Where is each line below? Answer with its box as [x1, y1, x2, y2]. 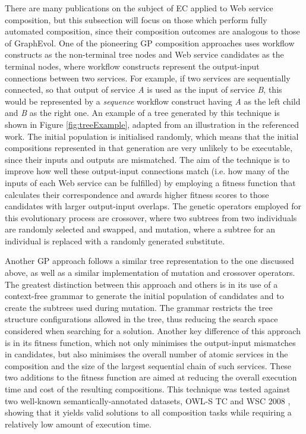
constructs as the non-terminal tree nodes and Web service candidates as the [5, 48, 284, 61]
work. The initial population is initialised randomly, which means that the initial [5, 130, 299, 142]
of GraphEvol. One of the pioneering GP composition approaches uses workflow [5, 36, 295, 49]
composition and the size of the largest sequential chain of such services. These [5, 359, 292, 372]
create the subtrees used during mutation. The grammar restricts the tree [5, 301, 273, 313]
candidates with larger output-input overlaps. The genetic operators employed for [5, 200, 302, 212]
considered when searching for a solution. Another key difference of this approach [5, 325, 301, 337]
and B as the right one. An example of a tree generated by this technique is [5, 106, 280, 119]
